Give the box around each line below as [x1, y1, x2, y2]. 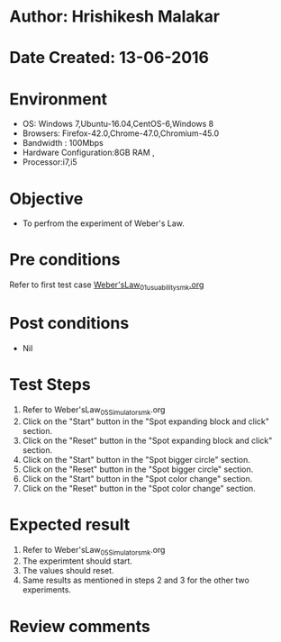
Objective [9, 188, 84, 209]
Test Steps [9, 375, 92, 395]
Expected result [9, 514, 131, 535]
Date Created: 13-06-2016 [9, 48, 210, 68]
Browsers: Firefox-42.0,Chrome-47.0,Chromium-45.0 [22, 128, 220, 139]
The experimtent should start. [22, 556, 133, 566]
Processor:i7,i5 [22, 157, 78, 167]
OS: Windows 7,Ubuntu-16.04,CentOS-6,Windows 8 [22, 119, 214, 130]
